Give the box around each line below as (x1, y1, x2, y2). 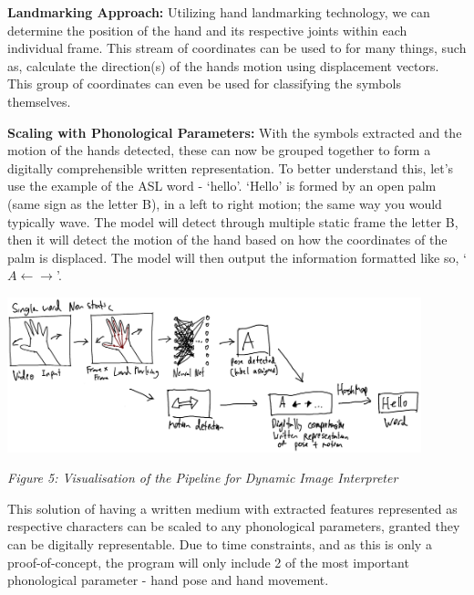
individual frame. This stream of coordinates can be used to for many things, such (7, 38, 467, 57)
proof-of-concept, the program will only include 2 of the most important (7, 552, 409, 571)
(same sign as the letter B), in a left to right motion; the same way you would (7, 193, 442, 213)
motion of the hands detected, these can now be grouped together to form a (7, 141, 431, 160)
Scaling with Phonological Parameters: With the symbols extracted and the (7, 122, 462, 141)
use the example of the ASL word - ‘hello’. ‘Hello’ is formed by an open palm (7, 176, 437, 195)
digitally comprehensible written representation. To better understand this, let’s (7, 158, 454, 177)
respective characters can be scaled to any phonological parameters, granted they (7, 517, 460, 536)
